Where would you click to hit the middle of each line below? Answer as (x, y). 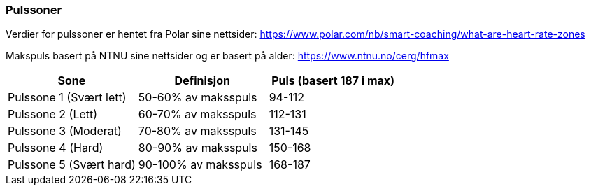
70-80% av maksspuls (197, 131)
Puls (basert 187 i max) (333, 81)
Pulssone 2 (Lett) (53, 114)
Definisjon (202, 81)
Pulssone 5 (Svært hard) (72, 165)
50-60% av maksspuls (198, 98)
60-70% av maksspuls (197, 114)
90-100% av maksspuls (200, 165)
